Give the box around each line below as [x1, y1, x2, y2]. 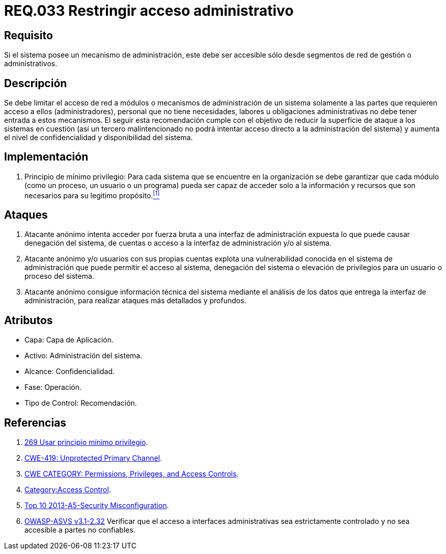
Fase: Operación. [24, 383, 81, 392]
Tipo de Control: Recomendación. [24, 399, 137, 408]
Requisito [4, 29, 53, 42]
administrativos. [4, 59, 58, 68]
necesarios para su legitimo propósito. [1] [24, 189, 160, 200]
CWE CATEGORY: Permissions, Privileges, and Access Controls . [24, 469, 239, 479]
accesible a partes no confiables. [24, 525, 135, 535]
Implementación [4, 150, 89, 164]
